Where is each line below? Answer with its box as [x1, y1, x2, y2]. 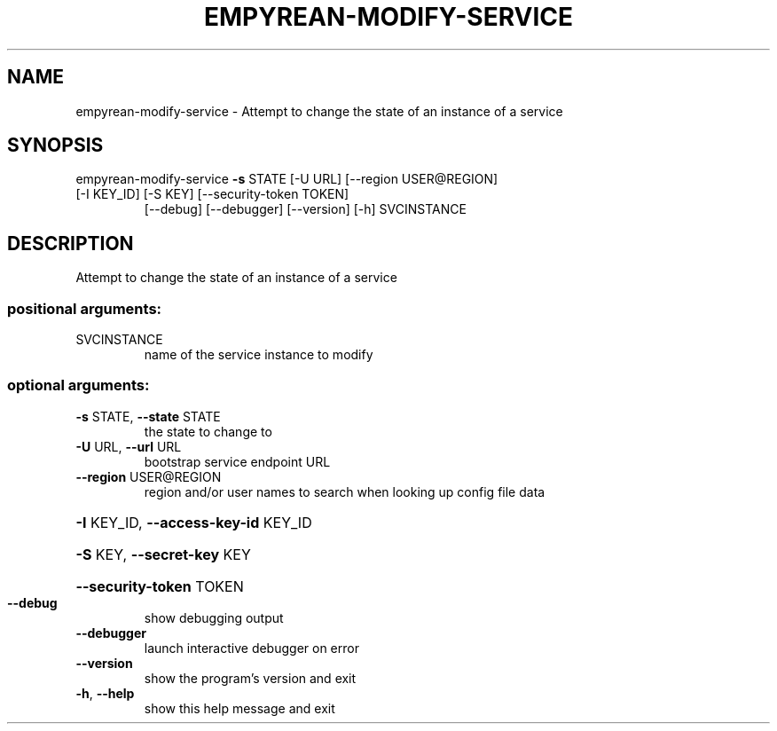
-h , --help [75, 685, 135, 701]
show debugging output [144, 609, 284, 625]
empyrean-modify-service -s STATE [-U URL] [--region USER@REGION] [75, 171, 498, 187]
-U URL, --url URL [75, 438, 182, 454]
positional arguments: [7, 299, 162, 318]
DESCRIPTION [7, 232, 134, 255]
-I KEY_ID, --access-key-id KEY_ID [75, 513, 312, 531]
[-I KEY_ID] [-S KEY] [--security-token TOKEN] [75, 186, 349, 202]
